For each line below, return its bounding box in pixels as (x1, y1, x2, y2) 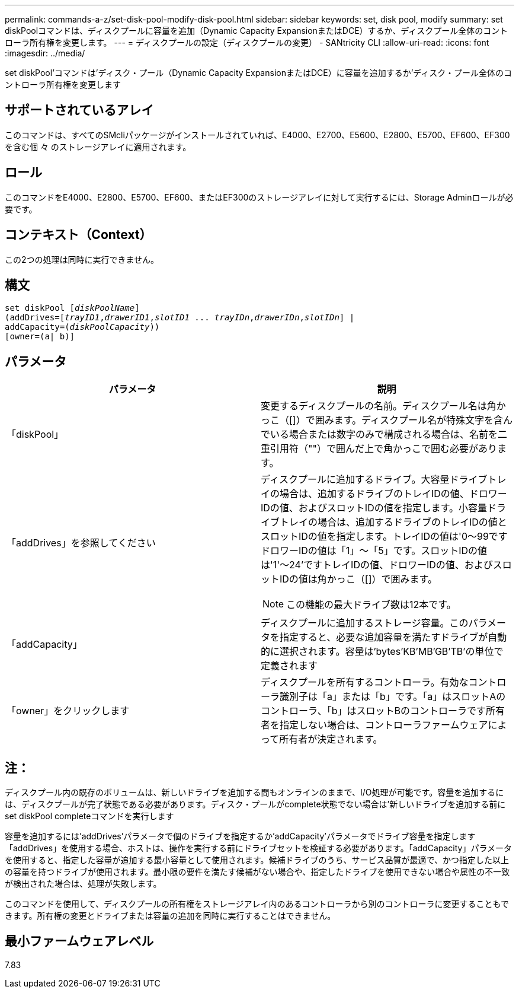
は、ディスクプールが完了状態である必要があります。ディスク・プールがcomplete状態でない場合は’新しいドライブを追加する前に (5, 799, 506, 810)
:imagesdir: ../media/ (5, 48, 85, 58)
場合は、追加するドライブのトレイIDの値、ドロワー (280, 488, 507, 500)
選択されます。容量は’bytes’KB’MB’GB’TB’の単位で (280, 645, 504, 658)
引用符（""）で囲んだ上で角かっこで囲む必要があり (270, 443, 497, 455)
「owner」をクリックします (7, 705, 130, 717)
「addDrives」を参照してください (7, 537, 156, 549)
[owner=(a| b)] (5, 332, 75, 342)
